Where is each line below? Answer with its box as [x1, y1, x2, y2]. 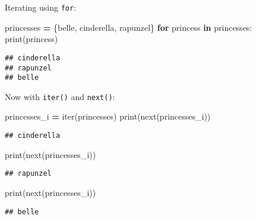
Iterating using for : [5, 1, 77, 13]
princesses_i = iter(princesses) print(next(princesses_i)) [5, 110, 211, 123]
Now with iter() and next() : [5, 90, 115, 102]
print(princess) [5, 33, 58, 45]
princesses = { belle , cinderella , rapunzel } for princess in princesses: [5, 21, 252, 33]
